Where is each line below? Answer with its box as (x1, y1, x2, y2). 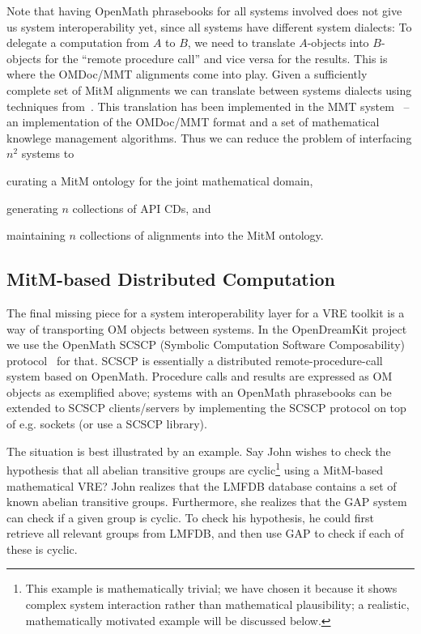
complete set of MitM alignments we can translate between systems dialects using (6, 81, 412, 98)
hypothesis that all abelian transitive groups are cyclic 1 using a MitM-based (6, 459, 383, 478)
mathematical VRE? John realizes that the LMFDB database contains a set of (6, 477, 397, 494)
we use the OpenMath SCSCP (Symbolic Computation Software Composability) (6, 336, 405, 353)
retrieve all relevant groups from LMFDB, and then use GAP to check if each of (6, 525, 404, 542)
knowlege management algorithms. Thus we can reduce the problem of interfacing (6, 129, 412, 146)
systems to (21, 145, 74, 162)
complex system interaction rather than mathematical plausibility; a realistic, (25, 596, 410, 613)
